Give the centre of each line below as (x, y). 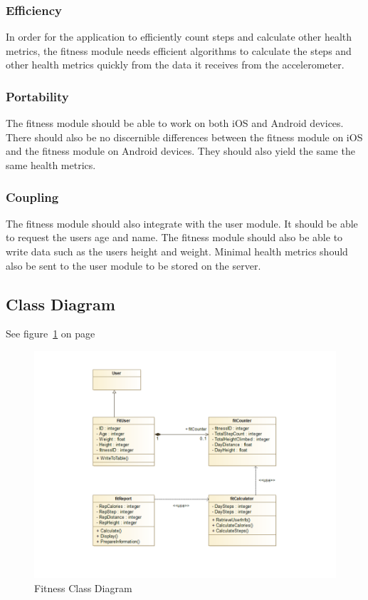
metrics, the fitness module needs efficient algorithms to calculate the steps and (179, 50)
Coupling (32, 197)
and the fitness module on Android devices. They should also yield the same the (180, 151)
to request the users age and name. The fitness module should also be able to (174, 237)
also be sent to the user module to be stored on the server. (133, 265)
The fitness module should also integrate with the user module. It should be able (182, 223)
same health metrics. (51, 165)
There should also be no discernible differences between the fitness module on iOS (184, 137)
